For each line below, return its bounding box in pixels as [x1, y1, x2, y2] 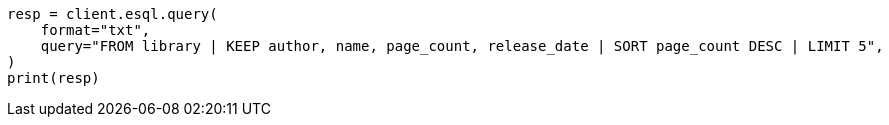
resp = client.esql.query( [7, 6, 218, 22]
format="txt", [40, 22, 151, 38]
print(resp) [7, 70, 100, 86]
